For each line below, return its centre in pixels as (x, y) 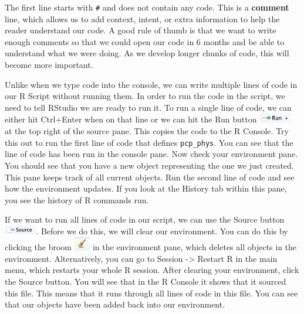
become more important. (49, 65)
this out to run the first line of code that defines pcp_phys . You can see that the (149, 142)
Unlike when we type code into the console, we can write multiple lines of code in (151, 84)
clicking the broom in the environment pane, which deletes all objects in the (151, 247)
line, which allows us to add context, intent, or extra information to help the (142, 18)
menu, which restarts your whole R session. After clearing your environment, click (152, 270)
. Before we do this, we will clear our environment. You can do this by (162, 231)
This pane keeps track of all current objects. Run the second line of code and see (150, 177)
